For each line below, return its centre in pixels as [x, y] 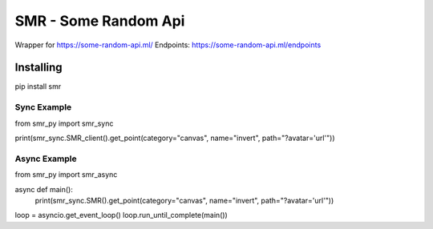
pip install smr [38, 86]
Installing [39, 68]
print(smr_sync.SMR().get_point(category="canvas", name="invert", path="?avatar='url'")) [184, 200]
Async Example [46, 159]
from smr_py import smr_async [66, 175]
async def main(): [44, 189]
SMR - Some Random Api [100, 21]
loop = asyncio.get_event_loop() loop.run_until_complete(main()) [121, 215]
